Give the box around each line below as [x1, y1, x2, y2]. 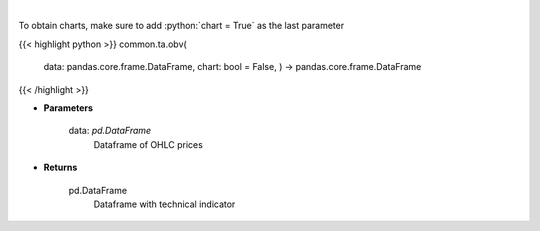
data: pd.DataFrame [68, 125, 152, 137]
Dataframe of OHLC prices [93, 138, 204, 150]
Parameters [43, 101, 94, 114]
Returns [43, 161, 78, 174]
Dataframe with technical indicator [93, 198, 236, 210]
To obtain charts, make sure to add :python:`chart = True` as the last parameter [18, 20, 345, 32]
